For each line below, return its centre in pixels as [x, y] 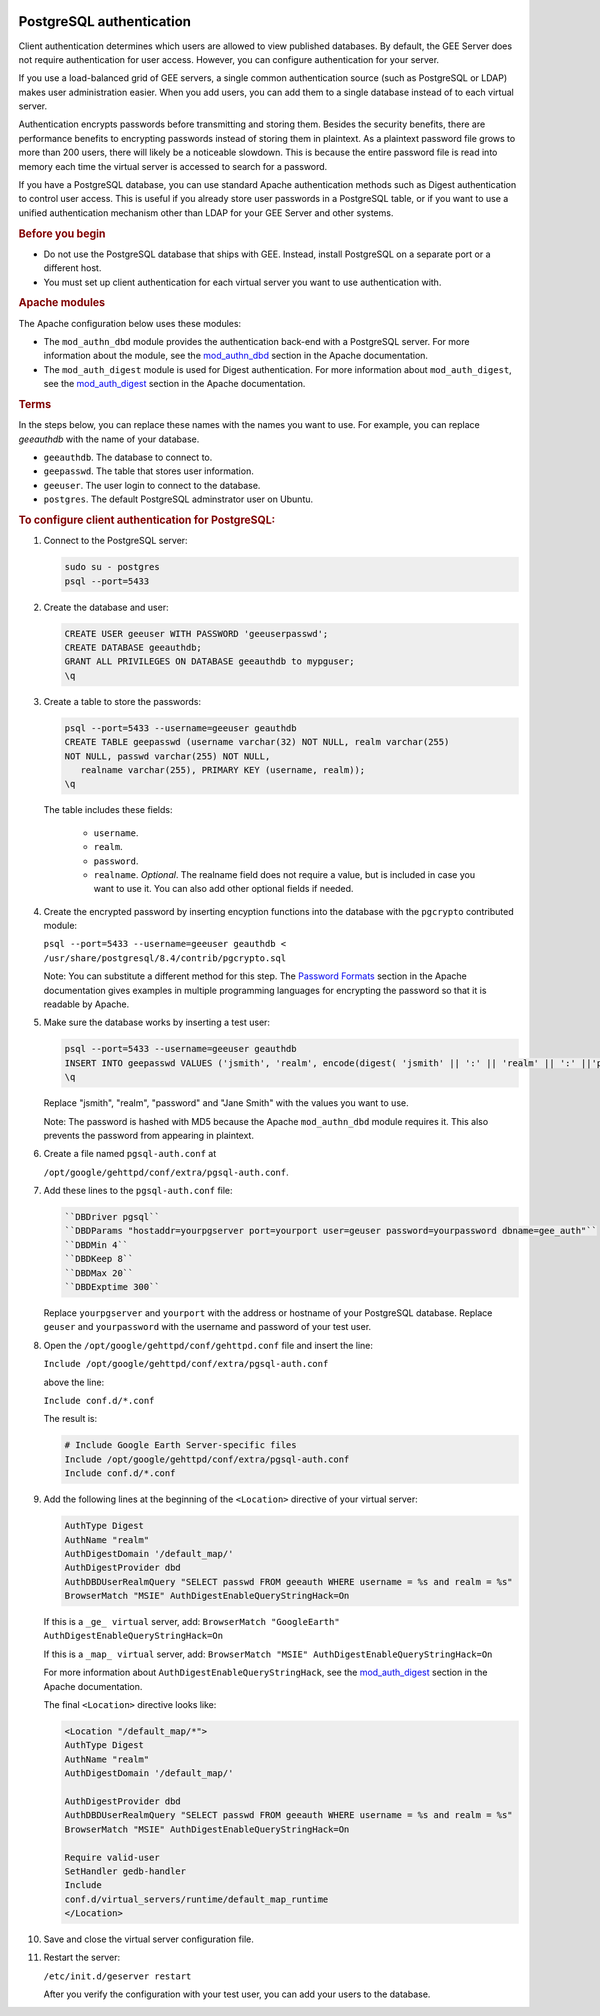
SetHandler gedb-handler [125, 1871]
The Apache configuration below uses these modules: [130, 323]
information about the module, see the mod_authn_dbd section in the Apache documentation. [236, 356]
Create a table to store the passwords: [122, 701]
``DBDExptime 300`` [112, 1287]
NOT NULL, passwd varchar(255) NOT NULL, [167, 756]
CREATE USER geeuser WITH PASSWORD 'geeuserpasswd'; [196, 633]
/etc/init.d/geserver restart [117, 1976]
